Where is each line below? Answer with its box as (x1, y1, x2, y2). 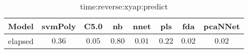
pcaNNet (203, 20, 240, 32)
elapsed (8, 35, 34, 47)
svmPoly (41, 20, 76, 32)
